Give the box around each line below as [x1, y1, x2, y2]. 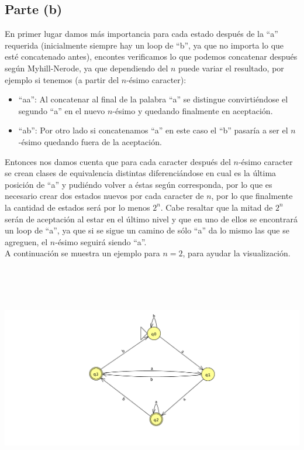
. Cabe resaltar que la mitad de [160, 201, 273, 213]
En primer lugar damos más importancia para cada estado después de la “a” [5, 28, 278, 40]
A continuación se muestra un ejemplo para [5, 247, 160, 259]
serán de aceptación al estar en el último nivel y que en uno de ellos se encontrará [5, 212, 298, 225]
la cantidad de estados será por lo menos [5, 201, 150, 213]
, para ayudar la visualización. [182, 247, 291, 259]
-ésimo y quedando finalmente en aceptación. [112, 104, 273, 116]
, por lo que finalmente [211, 190, 293, 202]
